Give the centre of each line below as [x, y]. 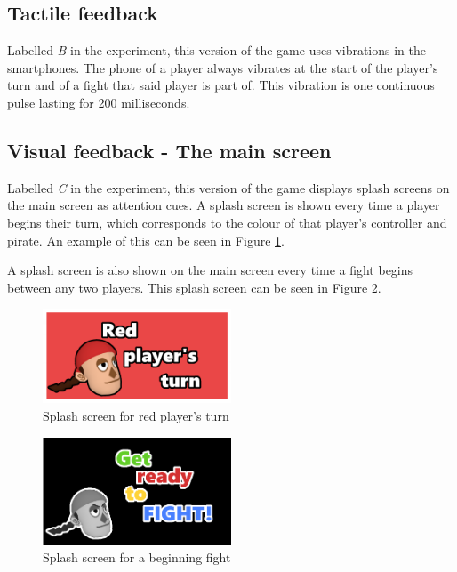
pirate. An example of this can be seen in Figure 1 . [146, 240]
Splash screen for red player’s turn [136, 415]
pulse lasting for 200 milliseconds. [99, 102]
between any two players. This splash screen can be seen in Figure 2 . [194, 287]
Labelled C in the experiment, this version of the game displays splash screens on [228, 187]
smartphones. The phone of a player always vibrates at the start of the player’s [223, 67]
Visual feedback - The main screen [169, 150]
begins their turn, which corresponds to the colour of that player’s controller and [227, 222]
